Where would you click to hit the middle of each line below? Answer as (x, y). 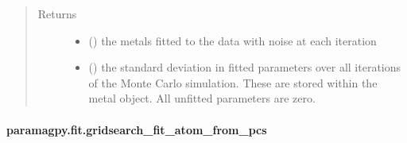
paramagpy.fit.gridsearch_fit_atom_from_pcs (137, 129)
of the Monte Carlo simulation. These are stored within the (233, 82)
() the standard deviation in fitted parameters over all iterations (245, 67)
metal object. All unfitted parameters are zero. (202, 98)
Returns (57, 14)
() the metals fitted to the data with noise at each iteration (233, 40)
